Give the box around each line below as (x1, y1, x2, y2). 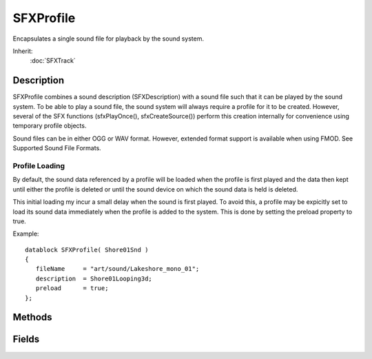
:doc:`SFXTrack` (30, 57, 76, 65)
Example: (12, 229, 39, 238)
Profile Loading (12, 161, 65, 170)
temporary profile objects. (12, 121, 87, 130)
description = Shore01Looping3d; (35, 274, 153, 283)
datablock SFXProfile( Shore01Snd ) (25, 245, 149, 254)
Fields (12, 334, 40, 345)
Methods (12, 311, 52, 323)
